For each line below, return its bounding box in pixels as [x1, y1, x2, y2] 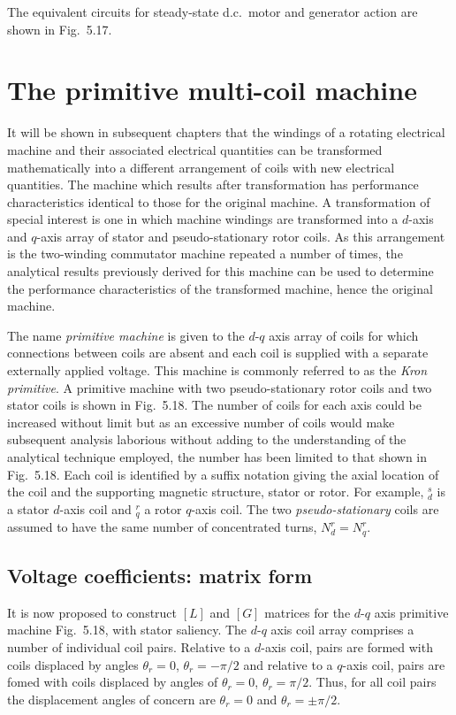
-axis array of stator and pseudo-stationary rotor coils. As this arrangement [36, 227, 445, 245]
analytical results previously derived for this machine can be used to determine [7, 262, 434, 281]
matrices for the [264, 603, 351, 621]
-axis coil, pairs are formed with [261, 638, 433, 657]
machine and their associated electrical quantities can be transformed [7, 140, 383, 158]
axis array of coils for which [269, 326, 419, 344]
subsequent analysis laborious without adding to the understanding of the [7, 430, 407, 449]
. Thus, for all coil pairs [308, 673, 437, 691]
